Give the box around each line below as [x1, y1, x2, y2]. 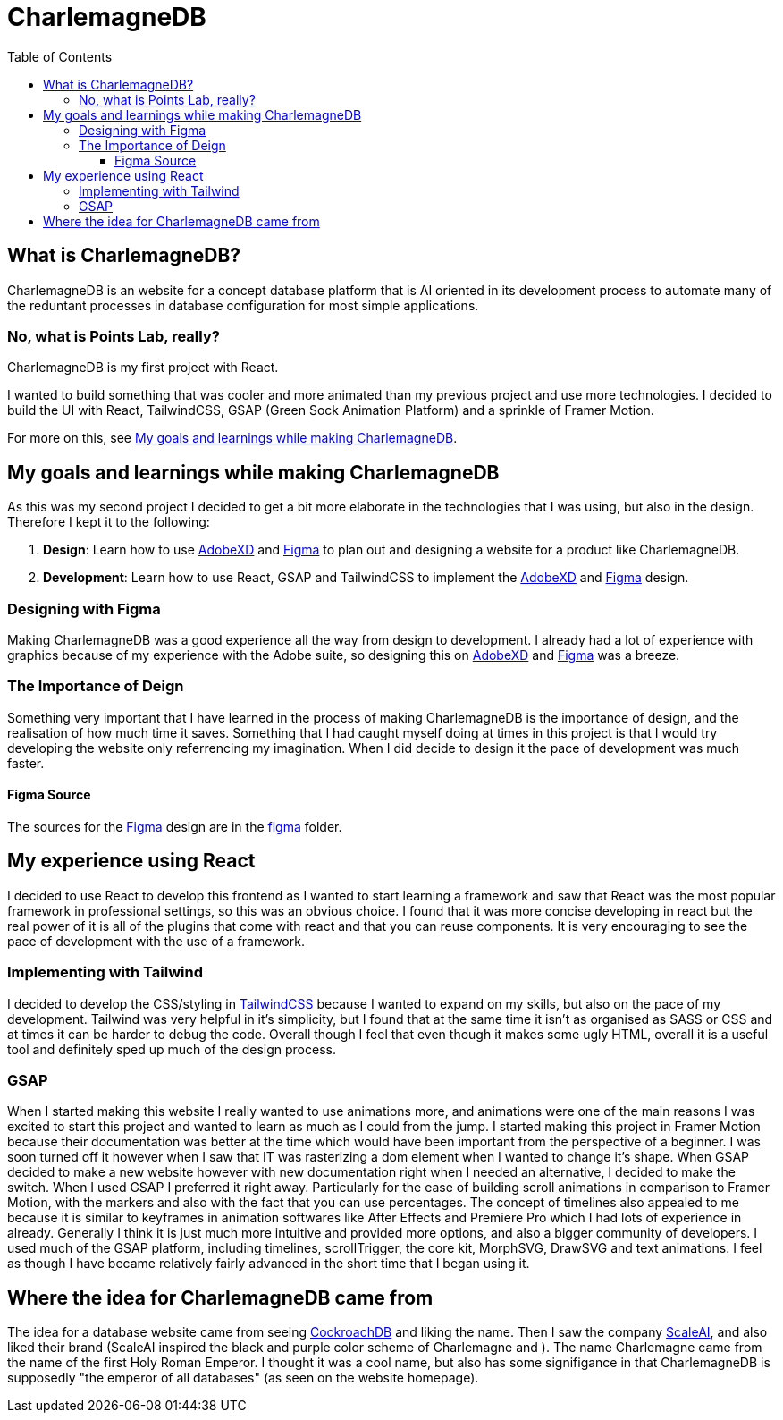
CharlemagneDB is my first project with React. [7, 359, 279, 376]
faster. [7, 755, 45, 771]
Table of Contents [7, 48, 113, 64]
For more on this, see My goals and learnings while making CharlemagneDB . [7, 430, 458, 446]
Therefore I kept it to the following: [7, 514, 210, 530]
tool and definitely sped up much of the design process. [7, 1041, 336, 1057]
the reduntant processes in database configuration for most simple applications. [7, 297, 479, 313]
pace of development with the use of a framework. [7, 933, 305, 949]
